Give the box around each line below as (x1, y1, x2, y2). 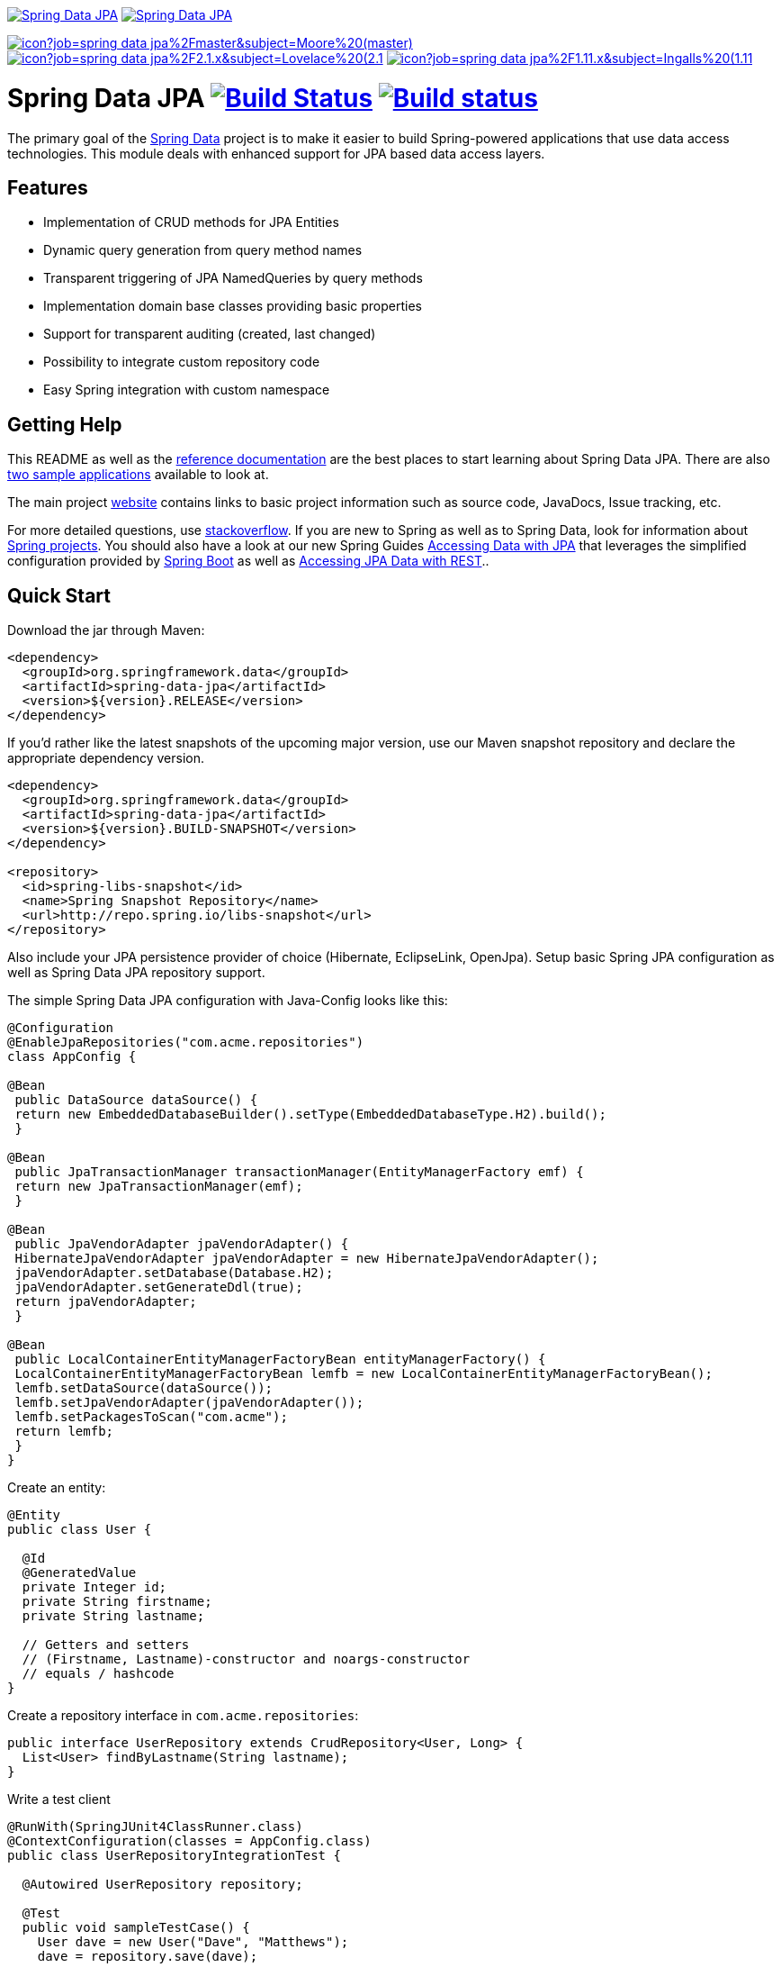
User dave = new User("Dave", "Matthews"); (37, 1935, 349, 1950)
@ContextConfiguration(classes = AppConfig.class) (7, 1834, 372, 1849)
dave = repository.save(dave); (37, 1949, 258, 1964)
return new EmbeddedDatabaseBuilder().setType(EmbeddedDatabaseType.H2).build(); (14, 1107, 606, 1122)
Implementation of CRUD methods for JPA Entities (43, 214, 339, 231)
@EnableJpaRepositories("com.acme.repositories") (7, 1035, 364, 1050)
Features (7, 176, 88, 199)
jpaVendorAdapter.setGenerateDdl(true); (14, 1280, 303, 1295)
